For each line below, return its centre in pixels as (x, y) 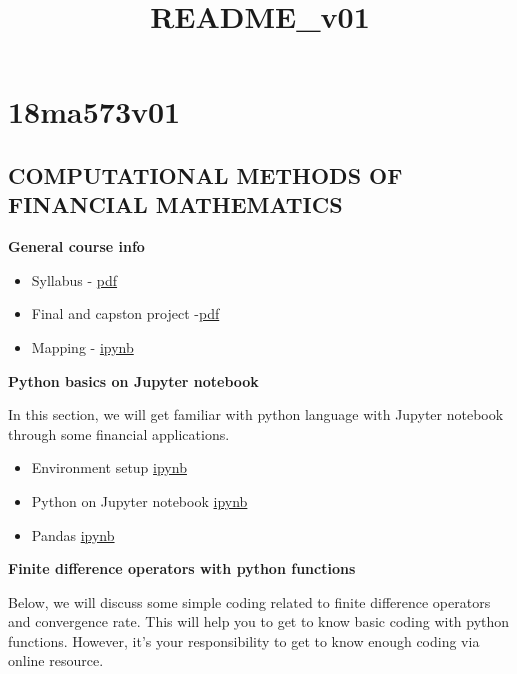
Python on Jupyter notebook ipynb (139, 500)
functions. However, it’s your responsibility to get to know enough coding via (244, 640)
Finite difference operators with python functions (182, 568)
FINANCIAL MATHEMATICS (175, 204)
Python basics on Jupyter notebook (133, 380)
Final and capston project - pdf (125, 313)
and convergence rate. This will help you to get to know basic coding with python (259, 621)
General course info (76, 246)
